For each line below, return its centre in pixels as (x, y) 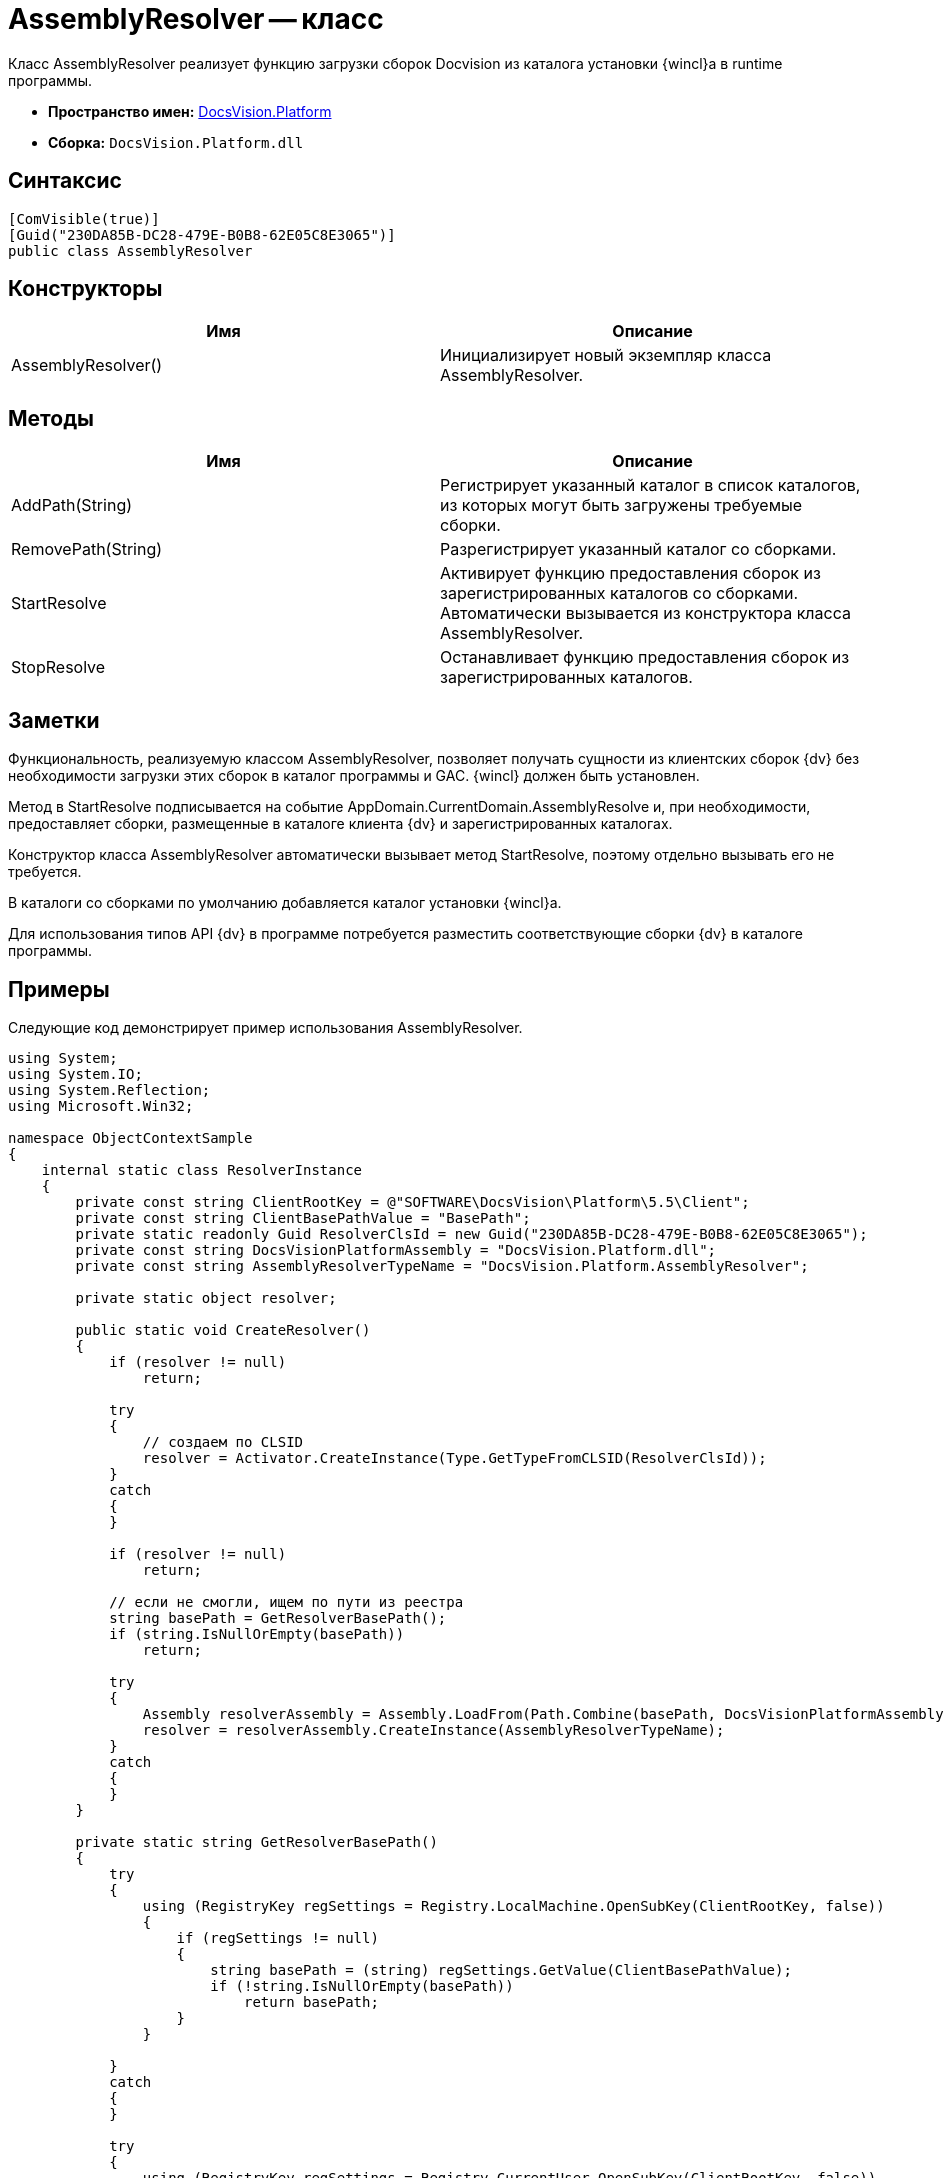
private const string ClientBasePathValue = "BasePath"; (303, 1217)
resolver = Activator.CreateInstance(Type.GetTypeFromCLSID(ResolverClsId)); (454, 1457)
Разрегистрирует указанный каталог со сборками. (638, 549)
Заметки (54, 720)
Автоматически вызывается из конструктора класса (645, 613)
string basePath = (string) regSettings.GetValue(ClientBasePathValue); (501, 1969)
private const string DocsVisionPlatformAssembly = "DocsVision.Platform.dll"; (396, 1249)
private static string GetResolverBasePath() (256, 1841)
